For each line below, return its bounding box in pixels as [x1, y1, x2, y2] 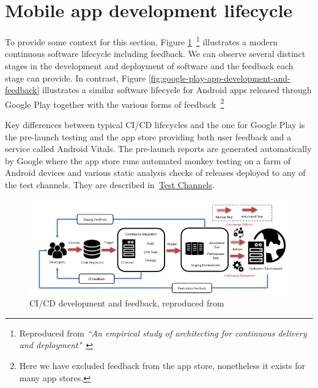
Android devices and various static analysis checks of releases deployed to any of [5, 166, 306, 179]
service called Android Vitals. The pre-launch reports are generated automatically [5, 142, 312, 155]
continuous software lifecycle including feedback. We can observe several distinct [5, 47, 306, 60]
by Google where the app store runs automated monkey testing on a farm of [5, 154, 291, 167]
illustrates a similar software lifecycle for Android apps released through [42, 83, 312, 96]
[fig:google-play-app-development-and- [148, 71, 290, 84]
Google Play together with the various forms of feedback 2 [5, 96, 224, 110]
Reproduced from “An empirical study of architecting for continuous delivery [19, 326, 307, 339]
